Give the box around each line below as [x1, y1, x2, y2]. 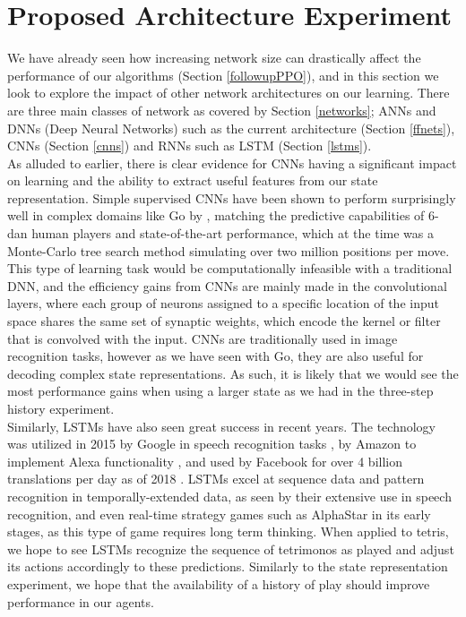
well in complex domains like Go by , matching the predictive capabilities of [7, 206, 425, 225]
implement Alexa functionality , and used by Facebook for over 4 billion [7, 451, 403, 470]
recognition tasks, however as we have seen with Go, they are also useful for [7, 347, 424, 365]
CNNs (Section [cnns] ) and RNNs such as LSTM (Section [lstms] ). [7, 136, 372, 155]
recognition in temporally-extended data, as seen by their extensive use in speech [7, 486, 452, 505]
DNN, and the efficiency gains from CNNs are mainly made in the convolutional [7, 276, 447, 295]
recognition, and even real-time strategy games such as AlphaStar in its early [7, 504, 431, 523]
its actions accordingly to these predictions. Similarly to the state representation [7, 557, 448, 576]
